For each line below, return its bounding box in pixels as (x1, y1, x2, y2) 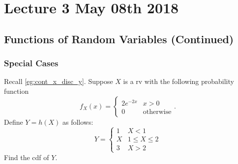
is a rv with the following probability (123, 76, 234, 86)
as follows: (62, 116, 93, 127)
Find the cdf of (4, 152, 49, 162)
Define (4, 116, 23, 127)
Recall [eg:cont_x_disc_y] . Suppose (4, 76, 113, 86)
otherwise (143, 108, 172, 115)
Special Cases (4, 57, 59, 69)
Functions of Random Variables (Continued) (4, 31, 234, 46)
